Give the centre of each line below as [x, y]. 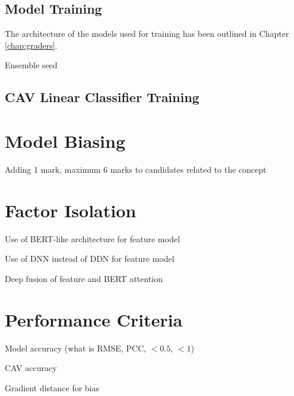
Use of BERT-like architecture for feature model [92, 238]
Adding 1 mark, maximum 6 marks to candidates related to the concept [136, 169]
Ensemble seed [31, 65]
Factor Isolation [71, 210]
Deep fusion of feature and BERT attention [84, 278]
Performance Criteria [94, 319]
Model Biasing [65, 140]
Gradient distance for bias [52, 387]
